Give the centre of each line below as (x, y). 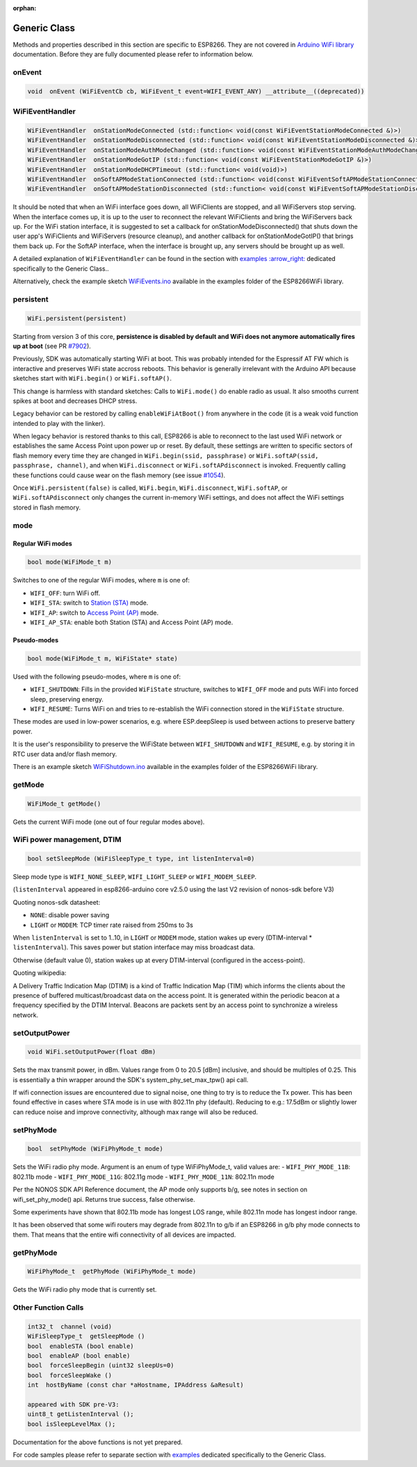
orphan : (25, 8)
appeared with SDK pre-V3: (73, 1404)
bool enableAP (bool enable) (79, 1356)
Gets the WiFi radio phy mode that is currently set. (85, 1290)
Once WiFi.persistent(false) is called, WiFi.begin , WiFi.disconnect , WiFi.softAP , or (150, 488)
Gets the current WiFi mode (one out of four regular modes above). (109, 822)
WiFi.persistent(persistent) (77, 318)
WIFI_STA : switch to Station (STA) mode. (89, 603)
